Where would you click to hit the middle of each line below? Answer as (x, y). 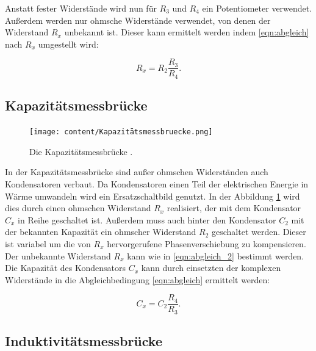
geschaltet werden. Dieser (259, 232)
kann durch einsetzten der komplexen (211, 268)
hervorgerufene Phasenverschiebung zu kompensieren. (206, 243)
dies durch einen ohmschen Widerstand (78, 208)
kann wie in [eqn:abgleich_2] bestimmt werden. (216, 255)
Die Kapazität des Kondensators (66, 268)
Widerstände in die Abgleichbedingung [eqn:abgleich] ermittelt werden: (138, 279)
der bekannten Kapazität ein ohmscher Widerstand (101, 232)
